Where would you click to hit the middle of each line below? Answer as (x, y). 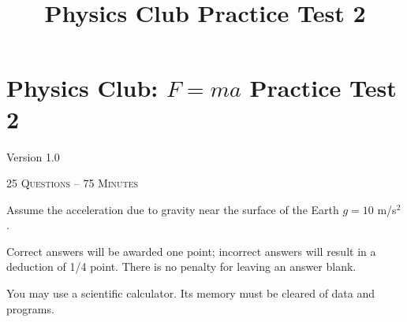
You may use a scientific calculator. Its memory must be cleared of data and (191, 293)
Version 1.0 (33, 156)
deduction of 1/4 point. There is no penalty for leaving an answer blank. (181, 266)
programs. (30, 308)
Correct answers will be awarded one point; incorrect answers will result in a (191, 251)
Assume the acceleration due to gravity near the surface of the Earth (173, 209)
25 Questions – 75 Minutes (73, 183)
